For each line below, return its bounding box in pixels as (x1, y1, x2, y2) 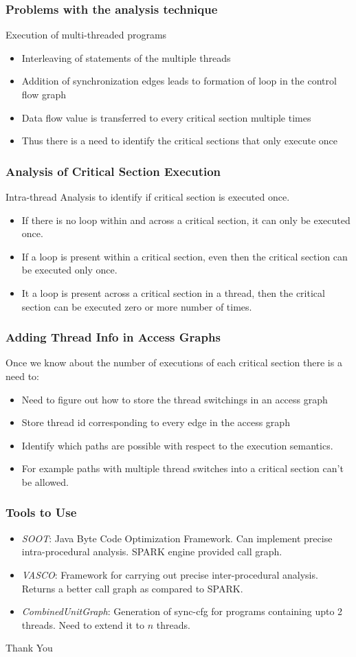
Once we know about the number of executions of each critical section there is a (5, 355, 342, 370)
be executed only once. (21, 263, 118, 277)
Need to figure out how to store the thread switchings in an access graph (21, 392, 328, 406)
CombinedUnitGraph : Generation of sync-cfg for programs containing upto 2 (21, 604, 343, 619)
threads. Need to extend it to (21, 617, 145, 632)
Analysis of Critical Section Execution (5, 162, 221, 179)
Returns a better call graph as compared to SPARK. (21, 581, 243, 595)
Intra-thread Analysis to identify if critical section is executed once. (5, 190, 290, 203)
